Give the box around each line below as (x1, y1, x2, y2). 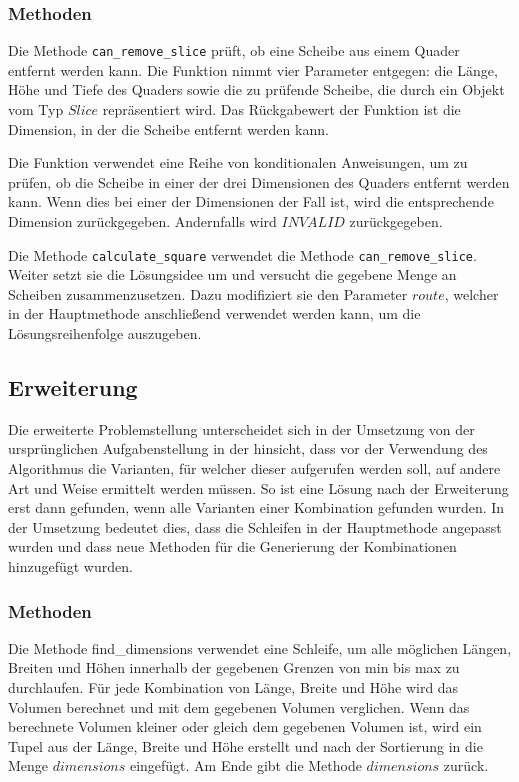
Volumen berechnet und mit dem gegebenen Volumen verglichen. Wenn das (8, 696, 470, 717)
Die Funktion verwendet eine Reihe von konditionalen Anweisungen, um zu (8, 152, 468, 173)
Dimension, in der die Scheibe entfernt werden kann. (8, 118, 329, 139)
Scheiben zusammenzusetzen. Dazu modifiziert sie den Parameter (8, 283, 408, 304)
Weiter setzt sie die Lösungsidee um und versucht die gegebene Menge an (8, 264, 457, 285)
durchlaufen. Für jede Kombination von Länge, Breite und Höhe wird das (8, 677, 459, 698)
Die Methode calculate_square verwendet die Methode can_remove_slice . (8, 244, 477, 265)
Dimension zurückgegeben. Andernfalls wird (8, 211, 277, 232)
